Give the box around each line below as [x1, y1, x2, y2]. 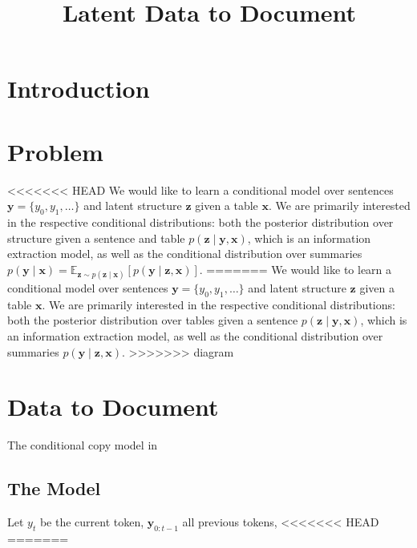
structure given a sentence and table [7, 229, 185, 246]
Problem [7, 135, 103, 167]
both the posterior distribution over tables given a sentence [7, 312, 298, 328]
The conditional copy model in [7, 437, 158, 453]
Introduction [7, 72, 150, 105]
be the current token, [39, 514, 144, 530]
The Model [7, 476, 101, 501]
